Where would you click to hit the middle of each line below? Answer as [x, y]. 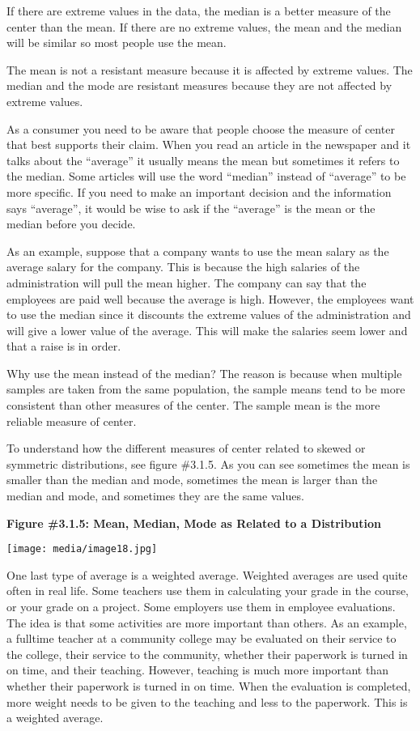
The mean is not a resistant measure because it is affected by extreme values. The [210, 69]
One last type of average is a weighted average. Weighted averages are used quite [207, 574]
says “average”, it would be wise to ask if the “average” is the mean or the [191, 208]
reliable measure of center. [72, 421]
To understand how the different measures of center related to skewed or [186, 448]
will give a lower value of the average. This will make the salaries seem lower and [207, 330]
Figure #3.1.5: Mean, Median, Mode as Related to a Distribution [194, 523]
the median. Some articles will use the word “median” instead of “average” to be [206, 176]
